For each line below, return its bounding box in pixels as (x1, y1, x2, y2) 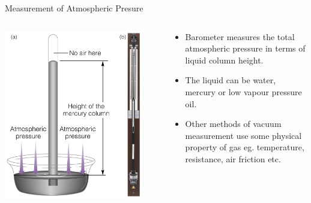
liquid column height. (185, 53, 264, 66)
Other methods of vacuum (185, 117, 282, 130)
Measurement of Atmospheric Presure (5, 2, 143, 14)
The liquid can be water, (185, 74, 276, 86)
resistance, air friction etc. (185, 152, 281, 165)
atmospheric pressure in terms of (185, 42, 306, 54)
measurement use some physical (185, 129, 302, 141)
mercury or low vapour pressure (185, 85, 302, 98)
